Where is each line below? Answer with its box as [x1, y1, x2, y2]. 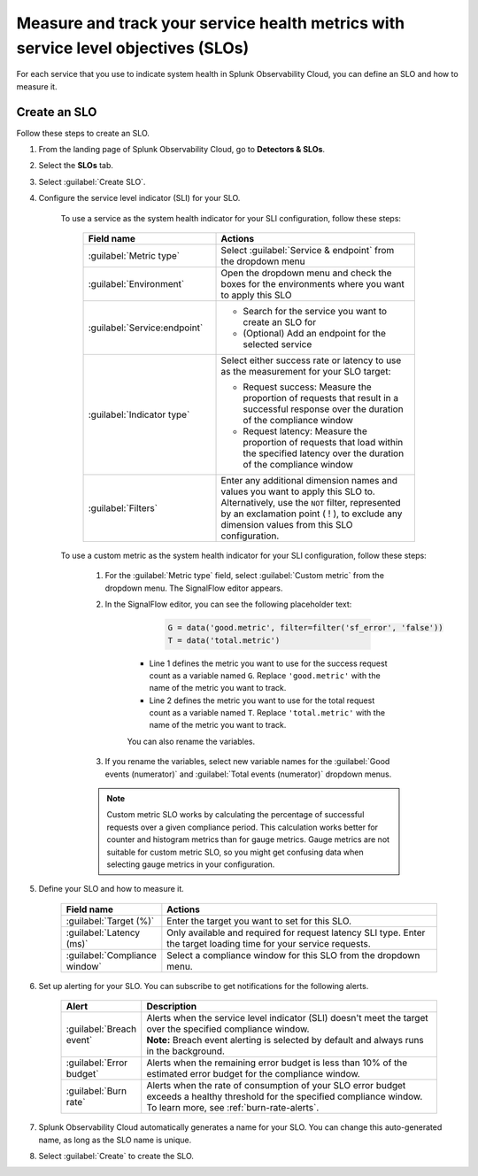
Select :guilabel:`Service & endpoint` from [220, 244, 395, 256]
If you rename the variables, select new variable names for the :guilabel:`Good [104, 756, 390, 767]
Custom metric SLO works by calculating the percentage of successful [106, 809, 365, 820]
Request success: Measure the [243, 381, 372, 393]
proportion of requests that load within [243, 436, 404, 448]
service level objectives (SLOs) [16, 38, 250, 58]
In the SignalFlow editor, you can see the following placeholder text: [104, 599, 352, 610]
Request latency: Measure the [243, 425, 367, 437]
